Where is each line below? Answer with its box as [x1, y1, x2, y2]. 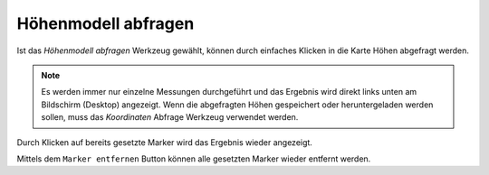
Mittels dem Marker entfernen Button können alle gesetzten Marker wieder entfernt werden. [16, 153, 371, 164]
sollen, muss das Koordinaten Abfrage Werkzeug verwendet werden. [41, 112, 299, 123]
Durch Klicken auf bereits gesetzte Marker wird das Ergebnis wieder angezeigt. [16, 136, 312, 148]
